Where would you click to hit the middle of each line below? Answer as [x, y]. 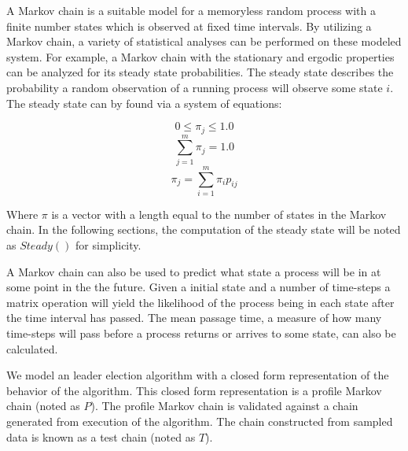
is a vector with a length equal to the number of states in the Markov [219, 214]
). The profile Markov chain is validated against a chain [224, 406]
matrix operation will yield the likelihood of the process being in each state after [200, 302]
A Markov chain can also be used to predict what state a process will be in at [194, 271]
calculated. [32, 348]
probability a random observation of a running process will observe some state [195, 87]
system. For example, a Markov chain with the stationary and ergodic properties [200, 56]
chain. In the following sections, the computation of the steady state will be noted [204, 229]
